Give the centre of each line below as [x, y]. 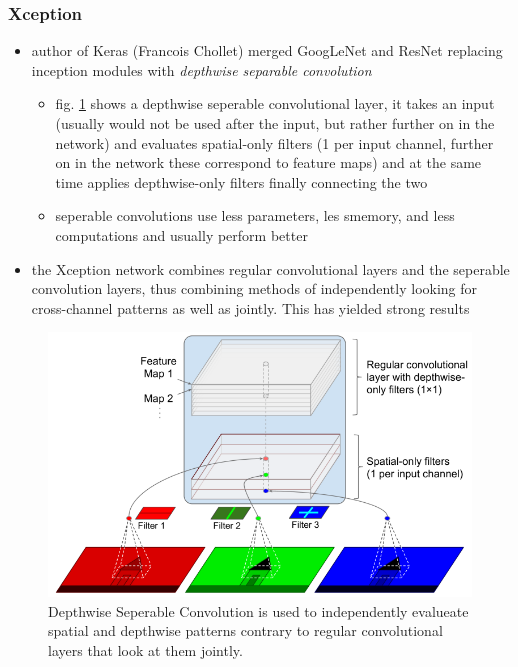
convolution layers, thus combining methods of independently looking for [254, 288]
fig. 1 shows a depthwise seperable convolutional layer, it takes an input [275, 103]
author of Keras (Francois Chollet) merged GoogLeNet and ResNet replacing [267, 50]
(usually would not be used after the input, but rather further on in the [275, 123]
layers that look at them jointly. [145, 649]
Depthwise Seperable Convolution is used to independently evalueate [258, 610]
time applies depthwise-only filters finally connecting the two [241, 181]
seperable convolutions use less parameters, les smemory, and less [255, 215]
